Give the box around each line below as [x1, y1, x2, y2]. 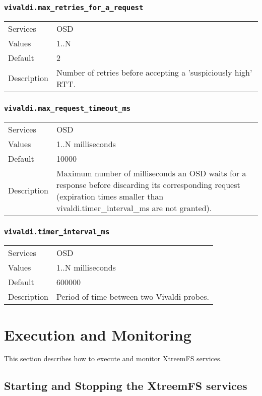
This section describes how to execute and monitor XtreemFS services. [4, 353, 222, 364]
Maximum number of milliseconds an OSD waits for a [56, 167, 246, 179]
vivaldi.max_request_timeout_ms [4, 104, 131, 112]
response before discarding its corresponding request [56, 178, 240, 190]
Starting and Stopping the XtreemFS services [4, 378, 247, 393]
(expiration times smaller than [56, 190, 164, 202]
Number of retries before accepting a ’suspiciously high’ [56, 66, 252, 78]
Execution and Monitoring [4, 324, 191, 345]
